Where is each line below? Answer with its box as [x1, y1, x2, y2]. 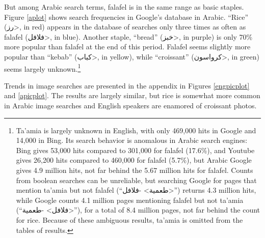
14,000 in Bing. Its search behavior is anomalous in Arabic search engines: [16, 135, 248, 145]
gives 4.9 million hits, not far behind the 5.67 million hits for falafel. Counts [16, 164, 253, 175]
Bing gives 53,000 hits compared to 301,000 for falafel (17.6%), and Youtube [16, 144, 255, 155]
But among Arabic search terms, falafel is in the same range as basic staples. [4, 2, 244, 12]
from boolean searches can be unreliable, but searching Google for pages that [16, 174, 257, 185]
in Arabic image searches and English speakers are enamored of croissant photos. [4, 100, 257, 110]
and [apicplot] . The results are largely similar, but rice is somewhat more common [4, 90, 260, 101]
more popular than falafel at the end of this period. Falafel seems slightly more [4, 41, 251, 52]
